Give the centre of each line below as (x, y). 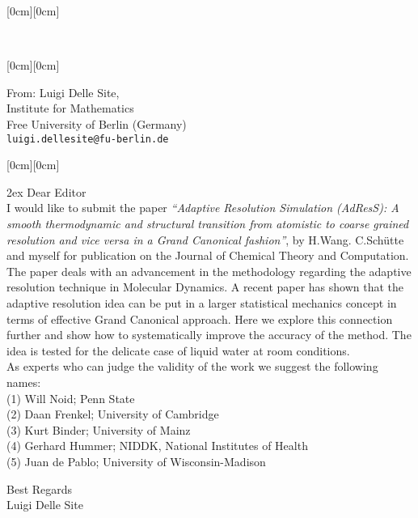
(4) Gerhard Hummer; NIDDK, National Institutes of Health (157, 446)
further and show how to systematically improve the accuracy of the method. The (209, 335)
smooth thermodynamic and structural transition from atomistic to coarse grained (208, 223)
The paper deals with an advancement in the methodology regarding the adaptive (209, 271)
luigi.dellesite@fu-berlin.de (88, 139)
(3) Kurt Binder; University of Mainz (99, 429)
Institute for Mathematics (70, 108)
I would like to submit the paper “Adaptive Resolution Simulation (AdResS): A (203, 208)
